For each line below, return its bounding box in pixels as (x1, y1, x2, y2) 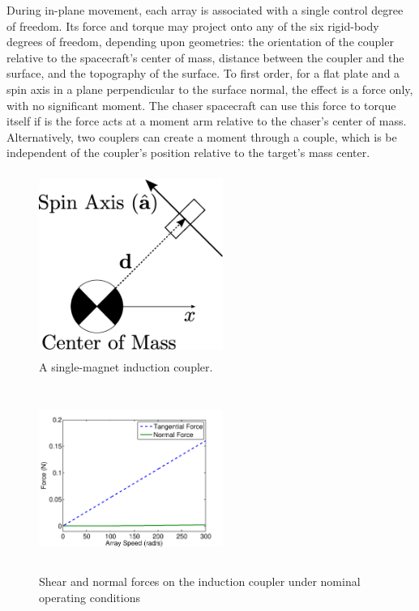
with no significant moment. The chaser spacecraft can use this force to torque (6, 96, 396, 113)
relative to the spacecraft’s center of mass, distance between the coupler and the (6, 49, 404, 66)
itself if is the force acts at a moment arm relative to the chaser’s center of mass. (6, 112, 407, 129)
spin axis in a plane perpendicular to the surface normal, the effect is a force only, (6, 80, 413, 97)
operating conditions (39, 588, 140, 605)
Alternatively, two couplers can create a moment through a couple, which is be (6, 128, 397, 145)
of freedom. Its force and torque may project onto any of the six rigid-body (6, 17, 379, 34)
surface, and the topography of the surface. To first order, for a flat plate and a (6, 65, 400, 82)
